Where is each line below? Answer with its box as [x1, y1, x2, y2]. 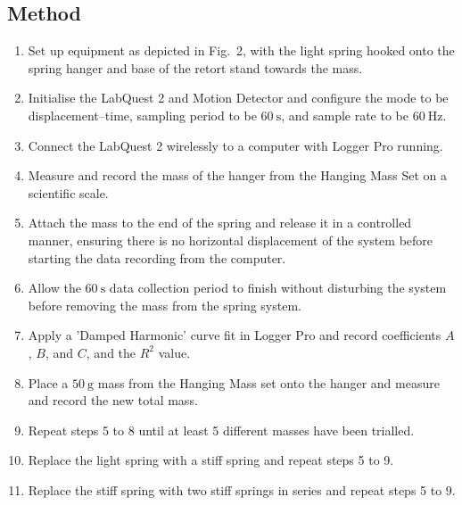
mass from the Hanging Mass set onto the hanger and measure [97, 373, 440, 392]
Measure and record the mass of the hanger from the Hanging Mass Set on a [28, 166, 447, 185]
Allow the [28, 278, 81, 297]
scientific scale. [28, 183, 109, 202]
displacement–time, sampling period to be [28, 105, 257, 124]
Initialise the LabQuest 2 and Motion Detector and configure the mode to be [28, 88, 449, 107]
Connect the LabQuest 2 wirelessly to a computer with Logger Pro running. [28, 136, 443, 154]
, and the [86, 343, 136, 361]
